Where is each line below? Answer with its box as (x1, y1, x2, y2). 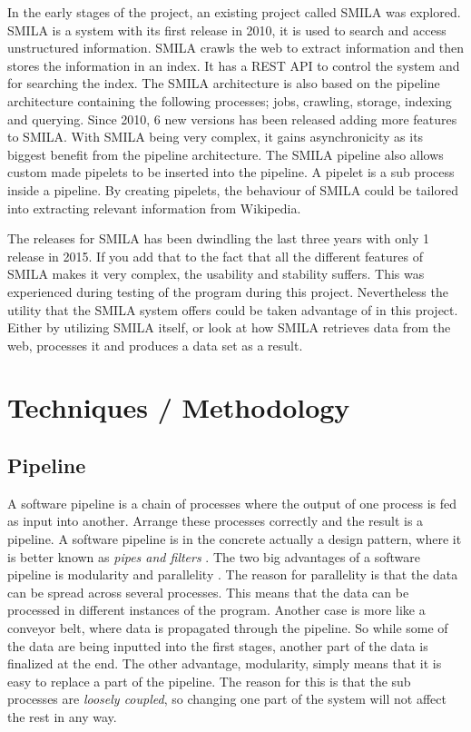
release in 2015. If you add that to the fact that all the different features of (7, 246, 423, 265)
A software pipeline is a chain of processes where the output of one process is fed (7, 493, 456, 512)
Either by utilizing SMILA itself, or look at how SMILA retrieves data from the (7, 318, 451, 337)
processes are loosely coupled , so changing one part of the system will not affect (7, 689, 447, 708)
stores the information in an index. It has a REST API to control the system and (7, 55, 460, 74)
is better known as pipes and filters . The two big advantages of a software (7, 547, 420, 566)
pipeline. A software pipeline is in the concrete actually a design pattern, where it (7, 529, 462, 549)
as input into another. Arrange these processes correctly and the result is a (7, 511, 424, 530)
